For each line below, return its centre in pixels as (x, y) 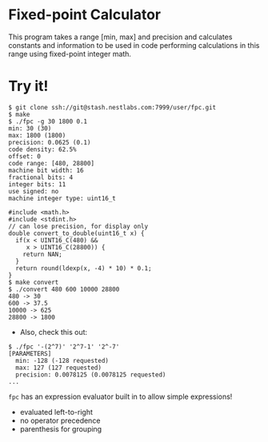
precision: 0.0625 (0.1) (50, 142)
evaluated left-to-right (56, 412)
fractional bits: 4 (41, 177)
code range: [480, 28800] (51, 163)
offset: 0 (25, 156)
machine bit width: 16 (46, 170)
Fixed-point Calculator (85, 15)
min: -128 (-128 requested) (62, 360)
